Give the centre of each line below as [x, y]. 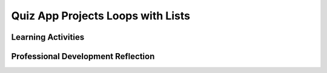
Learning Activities [48, 37]
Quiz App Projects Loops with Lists [101, 16]
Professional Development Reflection [83, 56]
